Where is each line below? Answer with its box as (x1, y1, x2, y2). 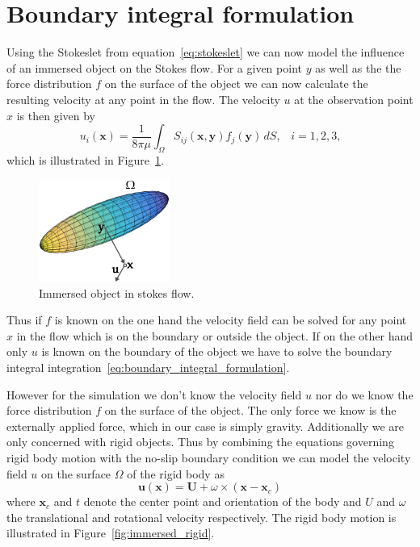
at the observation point (294, 90, 414, 107)
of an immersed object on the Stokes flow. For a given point (6, 59, 302, 76)
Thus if (6, 311, 42, 328)
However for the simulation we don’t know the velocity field (6, 386, 302, 403)
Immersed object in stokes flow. (39, 284, 195, 301)
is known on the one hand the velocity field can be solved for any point (54, 311, 407, 328)
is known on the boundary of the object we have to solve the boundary (41, 343, 393, 360)
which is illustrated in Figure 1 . (6, 151, 164, 168)
